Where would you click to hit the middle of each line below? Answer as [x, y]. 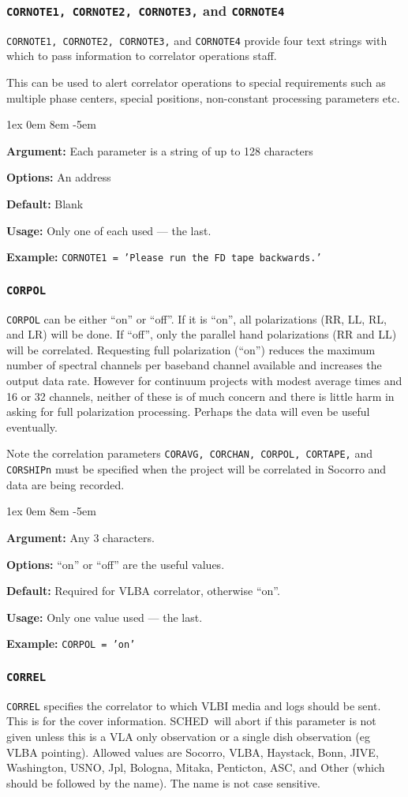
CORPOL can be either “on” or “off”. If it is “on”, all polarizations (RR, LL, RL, [197, 318]
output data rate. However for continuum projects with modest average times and [204, 381]
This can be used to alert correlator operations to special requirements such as [196, 82]
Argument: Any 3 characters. [80, 537]
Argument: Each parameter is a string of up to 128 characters [160, 150]
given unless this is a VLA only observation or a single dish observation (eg [188, 736]
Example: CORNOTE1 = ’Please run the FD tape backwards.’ [164, 257]
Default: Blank [45, 204]
